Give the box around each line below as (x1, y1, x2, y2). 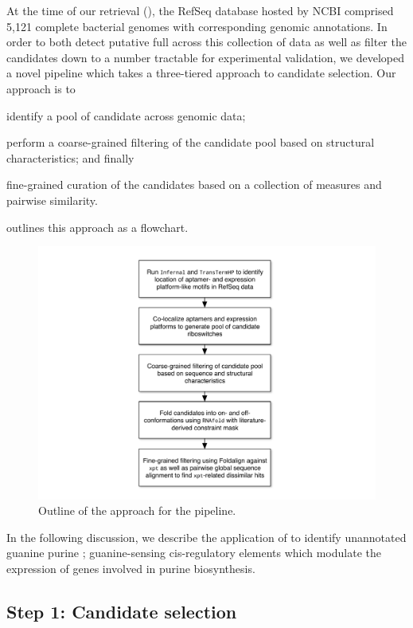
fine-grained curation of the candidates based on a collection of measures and (6, 176, 382, 193)
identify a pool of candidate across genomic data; (6, 107, 246, 124)
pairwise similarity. (6, 191, 98, 208)
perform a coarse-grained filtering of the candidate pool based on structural (6, 134, 375, 151)
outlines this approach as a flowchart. (6, 218, 189, 235)
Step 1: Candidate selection (6, 599, 237, 624)
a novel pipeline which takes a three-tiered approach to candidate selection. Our (6, 65, 396, 81)
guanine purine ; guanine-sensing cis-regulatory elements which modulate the (6, 544, 381, 561)
